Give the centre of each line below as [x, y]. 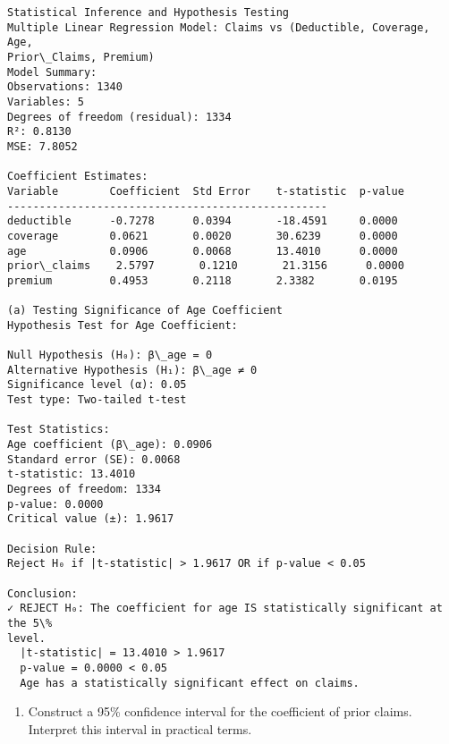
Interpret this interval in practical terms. [140, 728]
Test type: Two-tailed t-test [97, 400]
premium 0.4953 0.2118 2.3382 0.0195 [203, 280]
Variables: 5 [46, 101]
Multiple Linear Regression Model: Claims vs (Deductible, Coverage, [219, 27]
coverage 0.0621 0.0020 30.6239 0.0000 [203, 236]
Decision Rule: [52, 549]
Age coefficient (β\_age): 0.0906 [110, 445]
